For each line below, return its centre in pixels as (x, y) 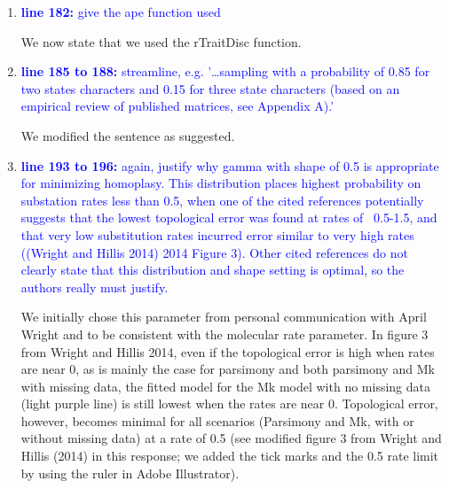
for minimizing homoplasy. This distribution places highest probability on (221, 183)
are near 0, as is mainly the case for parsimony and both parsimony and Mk (228, 369)
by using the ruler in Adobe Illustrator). (130, 473)
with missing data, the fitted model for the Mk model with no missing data (225, 386)
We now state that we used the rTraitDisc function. (161, 41)
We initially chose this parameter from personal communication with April (224, 317)
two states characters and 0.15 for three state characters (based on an (210, 88)
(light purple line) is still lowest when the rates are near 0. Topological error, (229, 404)
